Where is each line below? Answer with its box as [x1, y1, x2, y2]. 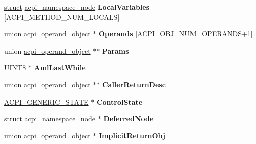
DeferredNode [103, 113, 154, 124]
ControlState [96, 96, 143, 107]
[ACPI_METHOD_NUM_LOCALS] [4, 11, 120, 22]
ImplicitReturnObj [98, 130, 165, 140]
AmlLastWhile [34, 62, 86, 73]
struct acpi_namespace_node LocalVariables [4, 2, 150, 12]
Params [102, 45, 129, 56]
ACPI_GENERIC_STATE [4, 96, 89, 107]
